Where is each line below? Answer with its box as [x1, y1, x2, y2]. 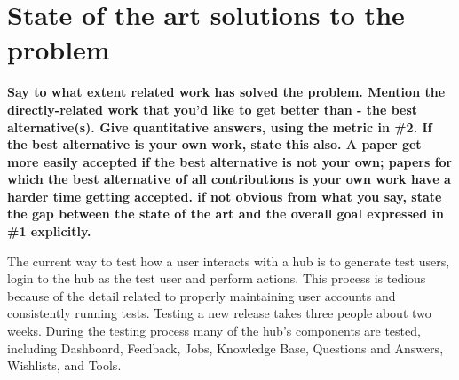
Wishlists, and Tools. [7, 356, 122, 375]
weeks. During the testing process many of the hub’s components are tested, [7, 321, 421, 340]
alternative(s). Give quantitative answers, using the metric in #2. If [7, 117, 432, 136]
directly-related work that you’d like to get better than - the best [7, 99, 418, 118]
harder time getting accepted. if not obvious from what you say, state [7, 186, 442, 205]
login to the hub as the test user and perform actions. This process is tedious [7, 269, 426, 288]
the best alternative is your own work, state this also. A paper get [7, 135, 422, 154]
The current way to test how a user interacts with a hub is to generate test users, [7, 251, 450, 270]
